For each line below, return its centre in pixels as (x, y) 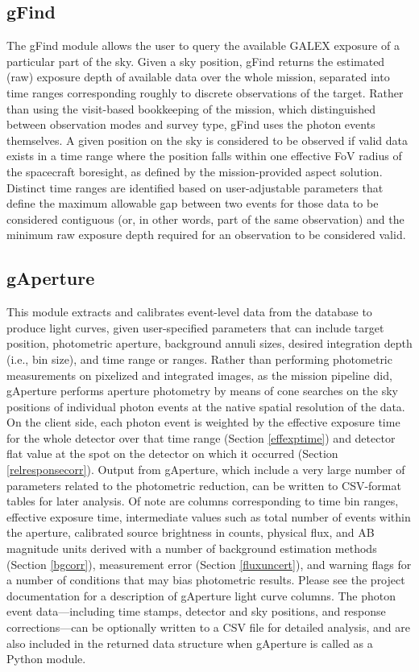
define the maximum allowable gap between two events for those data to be (193, 203)
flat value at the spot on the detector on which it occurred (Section (172, 453)
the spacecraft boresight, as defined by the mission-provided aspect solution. (195, 171)
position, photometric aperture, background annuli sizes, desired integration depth (209, 343)
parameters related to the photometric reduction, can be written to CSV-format (204, 485)
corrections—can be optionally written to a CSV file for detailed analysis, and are (208, 627)
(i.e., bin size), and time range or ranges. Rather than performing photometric (199, 359)
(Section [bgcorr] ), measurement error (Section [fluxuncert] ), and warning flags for (209, 564)
